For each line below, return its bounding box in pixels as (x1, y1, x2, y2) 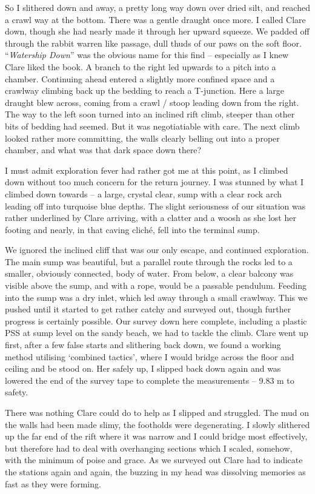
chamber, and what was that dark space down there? (5, 143, 202, 156)
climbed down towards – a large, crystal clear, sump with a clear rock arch (5, 187, 282, 200)
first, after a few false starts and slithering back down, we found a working (5, 338, 281, 351)
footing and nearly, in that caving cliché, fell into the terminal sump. (5, 223, 260, 235)
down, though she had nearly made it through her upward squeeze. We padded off (5, 25, 310, 38)
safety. (5, 386, 28, 398)
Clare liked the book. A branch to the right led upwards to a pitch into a (5, 60, 276, 73)
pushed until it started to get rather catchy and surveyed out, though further (5, 303, 291, 315)
